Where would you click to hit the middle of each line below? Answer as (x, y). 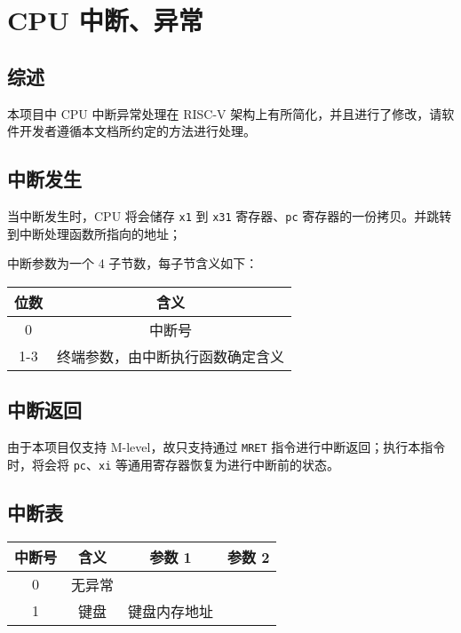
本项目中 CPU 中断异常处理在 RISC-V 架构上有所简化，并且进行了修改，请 (225, 113)
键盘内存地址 (171, 611)
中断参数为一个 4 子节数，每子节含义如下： (133, 263)
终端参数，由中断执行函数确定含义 (171, 356)
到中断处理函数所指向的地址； (94, 233)
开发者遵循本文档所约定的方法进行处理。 (137, 131)
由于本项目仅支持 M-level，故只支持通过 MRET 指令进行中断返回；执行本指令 (227, 447)
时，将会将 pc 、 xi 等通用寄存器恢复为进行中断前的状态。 (173, 464)
